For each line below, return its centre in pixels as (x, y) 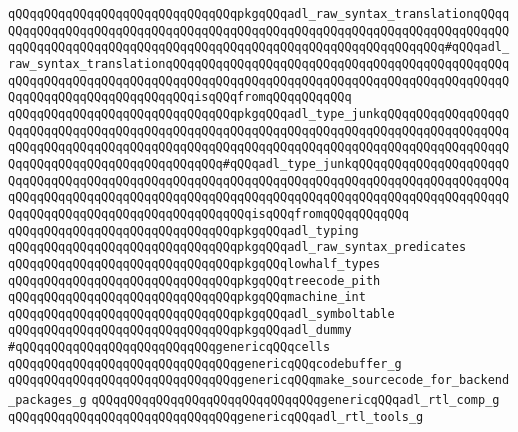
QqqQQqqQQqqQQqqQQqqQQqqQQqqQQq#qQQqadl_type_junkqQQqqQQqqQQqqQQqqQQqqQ (259, 163)
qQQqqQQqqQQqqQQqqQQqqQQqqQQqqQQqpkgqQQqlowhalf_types (194, 263)
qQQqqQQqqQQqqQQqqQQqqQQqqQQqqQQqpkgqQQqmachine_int (187, 297)
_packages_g (47, 400)
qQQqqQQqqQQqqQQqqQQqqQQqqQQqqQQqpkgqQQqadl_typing (183, 230)
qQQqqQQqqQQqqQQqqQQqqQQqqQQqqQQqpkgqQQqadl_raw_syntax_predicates (237, 247)
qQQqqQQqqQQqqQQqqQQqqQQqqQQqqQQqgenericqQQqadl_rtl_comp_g (295, 400)
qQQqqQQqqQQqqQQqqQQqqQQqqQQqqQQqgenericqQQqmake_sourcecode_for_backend (259, 380)
